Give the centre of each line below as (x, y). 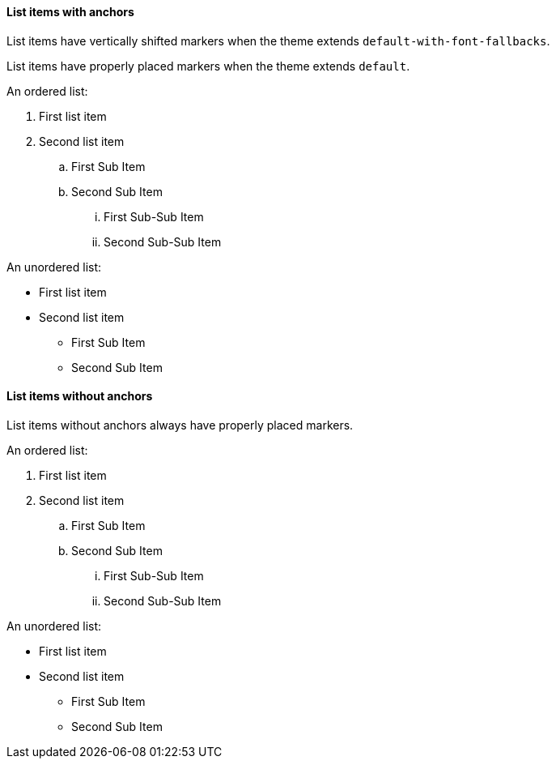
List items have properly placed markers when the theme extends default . (208, 66)
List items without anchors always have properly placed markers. (180, 425)
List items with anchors (70, 12)
